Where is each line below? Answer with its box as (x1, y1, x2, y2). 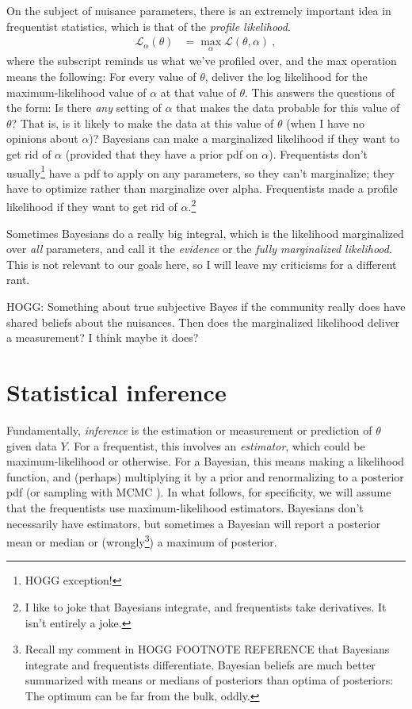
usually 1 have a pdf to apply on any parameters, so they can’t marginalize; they (6, 162, 395, 181)
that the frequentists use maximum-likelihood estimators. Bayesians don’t (6, 499, 364, 515)
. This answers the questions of (245, 83, 395, 100)
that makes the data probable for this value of (176, 99, 400, 116)
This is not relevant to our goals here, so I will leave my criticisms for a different (6, 255, 397, 272)
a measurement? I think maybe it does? (6, 329, 199, 346)
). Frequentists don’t (269, 146, 368, 162)
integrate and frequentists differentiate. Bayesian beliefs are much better (25, 656, 376, 673)
